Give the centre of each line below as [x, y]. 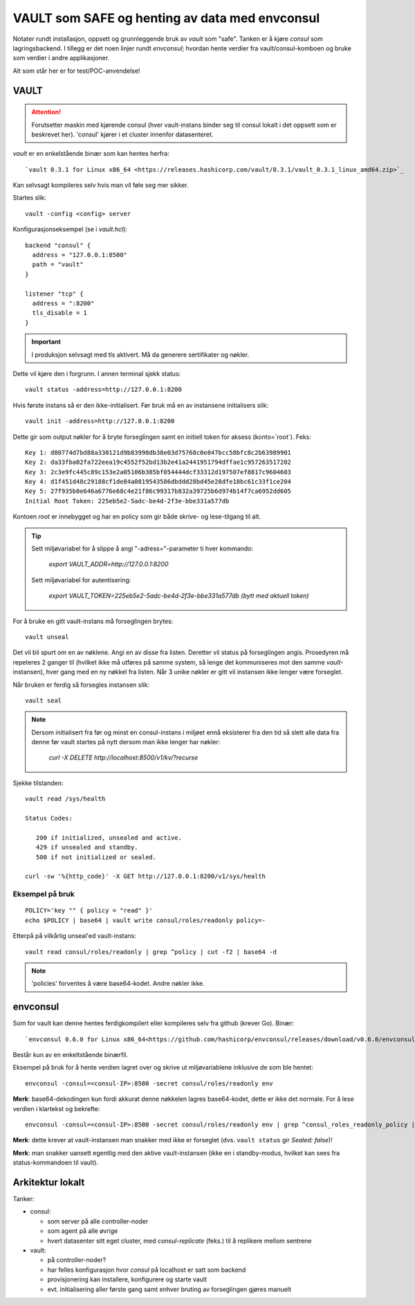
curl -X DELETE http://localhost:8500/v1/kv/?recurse [123, 757]
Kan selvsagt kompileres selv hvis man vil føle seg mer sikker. [101, 185]
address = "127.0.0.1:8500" [80, 255]
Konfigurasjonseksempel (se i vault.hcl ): [70, 229]
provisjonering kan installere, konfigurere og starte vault [127, 1279]
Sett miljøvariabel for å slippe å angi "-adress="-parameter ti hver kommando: [142, 549]
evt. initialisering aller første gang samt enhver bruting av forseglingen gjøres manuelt [169, 1289]
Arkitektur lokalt [49, 1182]
